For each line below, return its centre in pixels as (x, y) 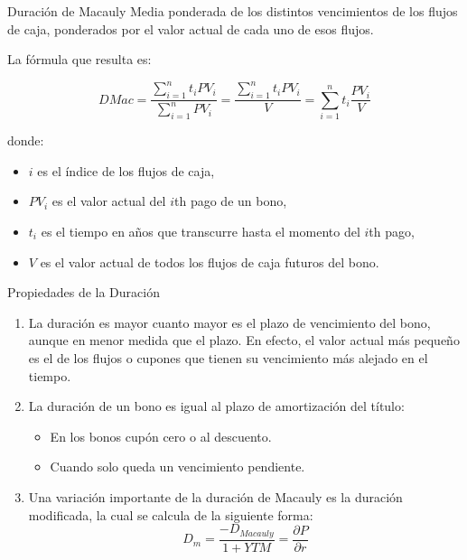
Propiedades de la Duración (84, 292)
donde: (26, 140)
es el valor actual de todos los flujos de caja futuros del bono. (210, 261)
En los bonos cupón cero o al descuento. (161, 436)
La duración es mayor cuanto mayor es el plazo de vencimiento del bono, (229, 322)
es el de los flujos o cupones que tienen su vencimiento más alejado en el (228, 358)
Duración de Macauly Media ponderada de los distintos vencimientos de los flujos (233, 11)
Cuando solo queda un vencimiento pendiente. (177, 467)
